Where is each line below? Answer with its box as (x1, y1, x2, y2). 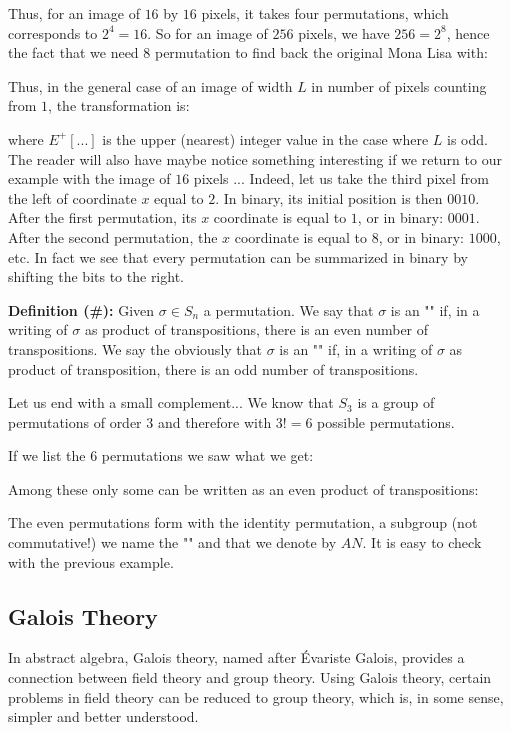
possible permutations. (317, 411, 455, 432)
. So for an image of (147, 22, 268, 43)
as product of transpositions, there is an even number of (84, 319, 429, 340)
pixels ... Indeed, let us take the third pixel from (193, 168, 489, 189)
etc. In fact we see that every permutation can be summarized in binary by (8, 246, 468, 267)
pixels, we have (298, 22, 390, 43)
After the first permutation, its (8, 207, 197, 228)
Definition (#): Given (8, 299, 155, 320)
